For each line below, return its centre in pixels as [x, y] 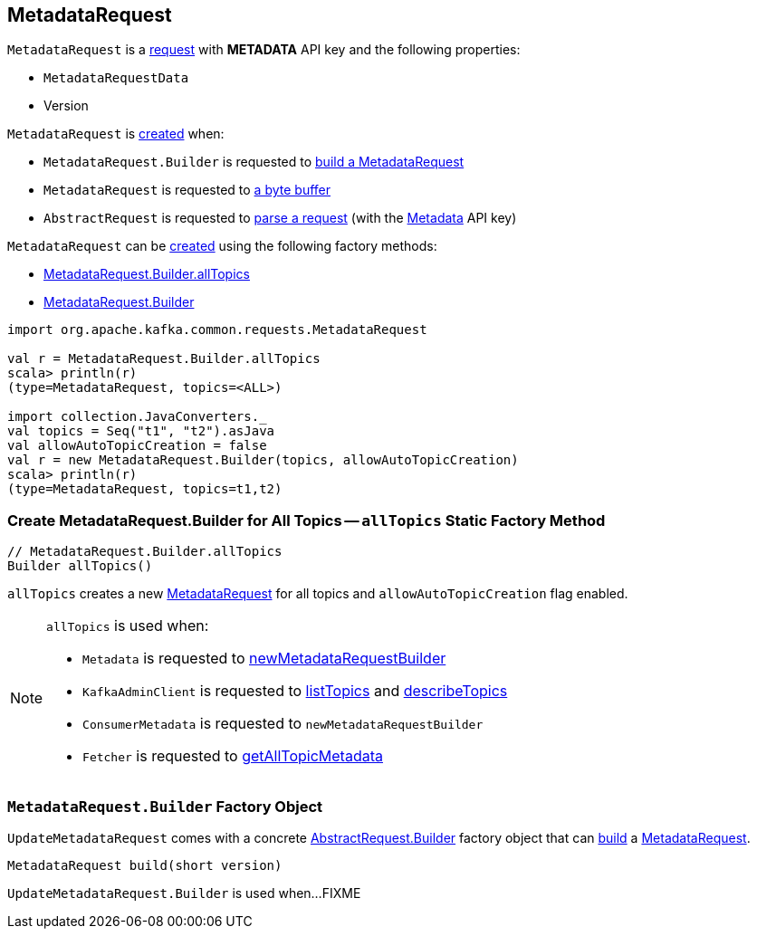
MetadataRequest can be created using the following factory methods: [222, 246]
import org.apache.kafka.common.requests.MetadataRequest [217, 330]
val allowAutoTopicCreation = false [137, 446]
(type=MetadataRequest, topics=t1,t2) [145, 489]
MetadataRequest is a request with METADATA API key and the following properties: [264, 50]
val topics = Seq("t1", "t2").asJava [141, 431]
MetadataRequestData [116, 78]
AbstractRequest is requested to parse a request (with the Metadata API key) [280, 218]
